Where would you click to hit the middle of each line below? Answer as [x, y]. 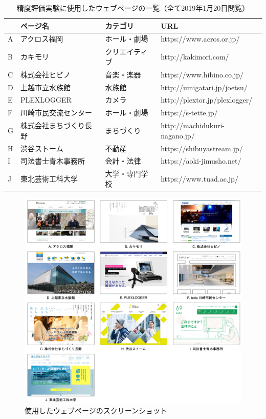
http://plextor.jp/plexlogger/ [207, 100]
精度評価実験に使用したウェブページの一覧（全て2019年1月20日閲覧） [133, 8]
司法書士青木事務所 [53, 161]
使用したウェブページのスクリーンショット [96, 411]
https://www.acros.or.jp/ [200, 39]
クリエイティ [126, 52]
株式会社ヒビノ [46, 74]
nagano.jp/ [178, 135]
